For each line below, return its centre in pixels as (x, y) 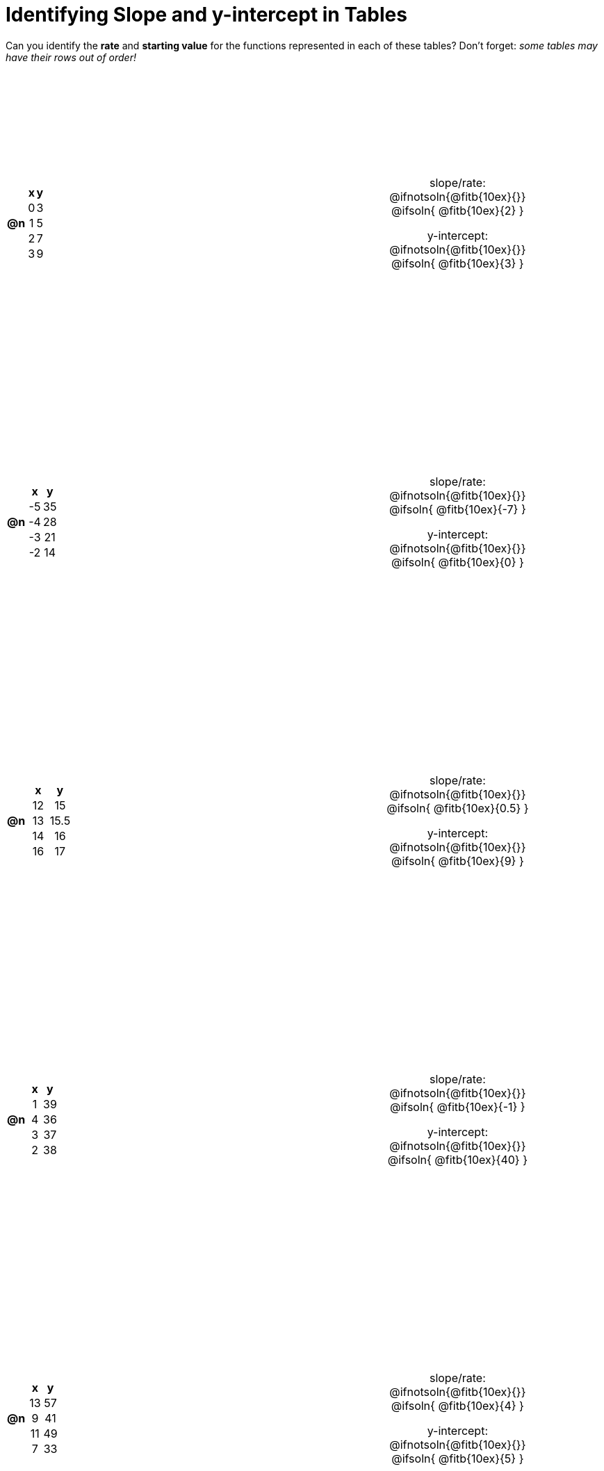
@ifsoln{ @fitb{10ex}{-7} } (457, 509)
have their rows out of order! (71, 57)
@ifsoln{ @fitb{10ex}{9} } (458, 861)
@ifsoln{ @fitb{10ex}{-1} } (458, 1107)
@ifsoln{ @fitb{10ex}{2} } (458, 210)
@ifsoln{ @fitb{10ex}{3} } (458, 263)
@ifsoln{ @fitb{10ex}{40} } (457, 1159)
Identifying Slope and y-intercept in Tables (206, 15)
